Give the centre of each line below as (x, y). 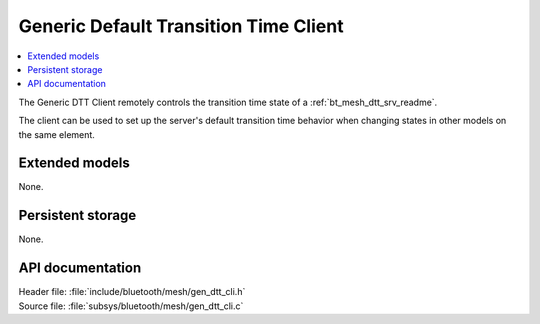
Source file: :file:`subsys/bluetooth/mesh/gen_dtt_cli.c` (131, 306)
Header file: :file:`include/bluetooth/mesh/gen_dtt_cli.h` (132, 292)
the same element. (56, 134)
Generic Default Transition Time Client (181, 26)
